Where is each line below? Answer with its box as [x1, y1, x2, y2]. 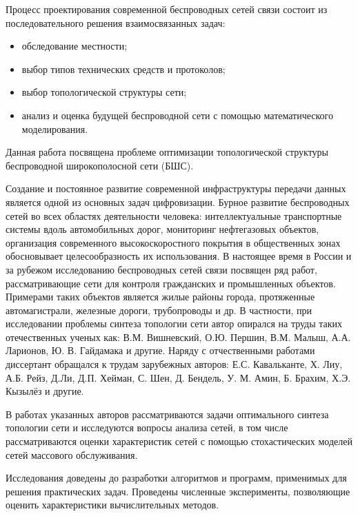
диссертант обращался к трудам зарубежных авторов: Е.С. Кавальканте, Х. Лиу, [6, 357, 343, 371]
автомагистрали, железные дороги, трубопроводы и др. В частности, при [6, 302, 312, 317]
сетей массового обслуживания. [6, 447, 138, 462]
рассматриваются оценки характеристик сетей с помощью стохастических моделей [6, 434, 352, 448]
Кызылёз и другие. [6, 384, 84, 398]
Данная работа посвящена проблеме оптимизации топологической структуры [6, 145, 329, 159]
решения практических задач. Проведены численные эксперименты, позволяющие [6, 484, 350, 498]
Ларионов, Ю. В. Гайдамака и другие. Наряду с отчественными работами [6, 343, 315, 358]
